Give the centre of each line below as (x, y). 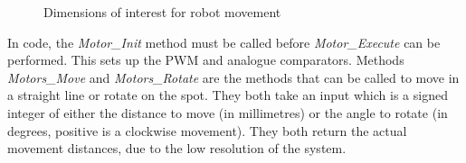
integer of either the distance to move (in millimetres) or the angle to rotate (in (228, 112)
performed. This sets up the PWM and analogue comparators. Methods (206, 60)
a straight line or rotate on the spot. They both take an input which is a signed (228, 95)
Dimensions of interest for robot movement (162, 12)
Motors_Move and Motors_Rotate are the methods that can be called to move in (233, 77)
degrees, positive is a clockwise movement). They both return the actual (207, 130)
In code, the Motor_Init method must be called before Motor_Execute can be (224, 42)
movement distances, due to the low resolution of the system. (177, 148)
